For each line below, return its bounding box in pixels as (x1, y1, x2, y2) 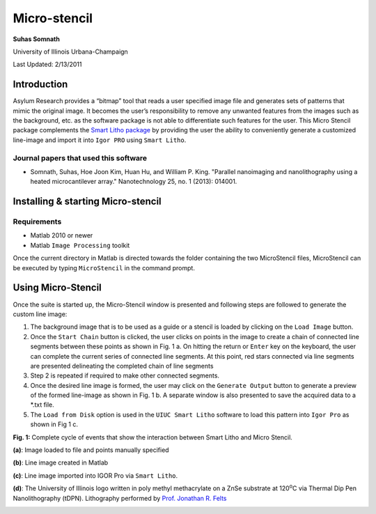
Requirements (13, 217, 62, 226)
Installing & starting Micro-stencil (13, 196, 162, 208)
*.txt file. (30, 400, 55, 409)
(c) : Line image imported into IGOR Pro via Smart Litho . (13, 471, 178, 480)
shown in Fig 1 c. (30, 420, 78, 428)
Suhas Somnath (13, 35, 61, 43)
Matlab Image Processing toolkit (30, 241, 130, 249)
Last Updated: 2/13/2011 (13, 60, 82, 69)
